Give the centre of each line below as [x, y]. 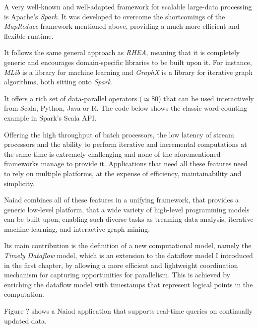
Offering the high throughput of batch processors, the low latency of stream [119, 134]
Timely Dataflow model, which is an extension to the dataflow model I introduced [129, 255]
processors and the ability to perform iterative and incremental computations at [126, 144]
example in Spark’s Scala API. [50, 117]
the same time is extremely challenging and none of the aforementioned [112, 154]
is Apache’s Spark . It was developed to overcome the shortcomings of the [115, 16]
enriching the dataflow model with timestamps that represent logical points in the [129, 284]
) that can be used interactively [206, 98]
